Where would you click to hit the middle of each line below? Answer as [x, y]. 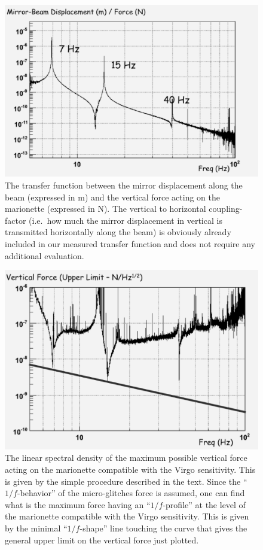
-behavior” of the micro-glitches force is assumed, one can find [131, 493]
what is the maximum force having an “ [78, 504]
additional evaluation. [45, 255]
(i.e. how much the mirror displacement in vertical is [126, 220]
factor [16, 220]
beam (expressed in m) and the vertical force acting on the [112, 197]
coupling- [226, 209]
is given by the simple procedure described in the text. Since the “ [126, 481]
